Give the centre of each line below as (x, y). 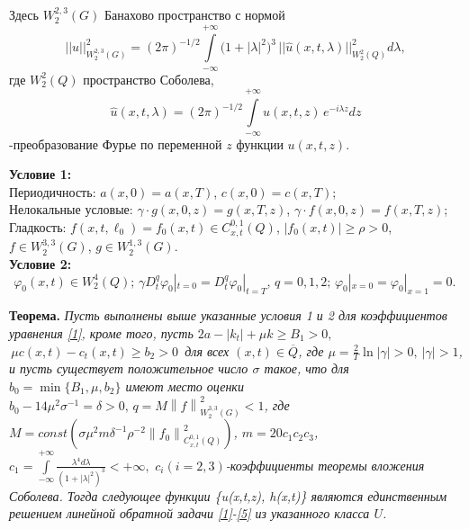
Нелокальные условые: (71, 209)
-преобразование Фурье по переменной (116, 143)
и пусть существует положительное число (129, 368)
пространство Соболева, (149, 79)
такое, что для (307, 368)
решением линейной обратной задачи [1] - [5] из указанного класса (189, 513)
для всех (207, 350)
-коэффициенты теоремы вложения (325, 465)
